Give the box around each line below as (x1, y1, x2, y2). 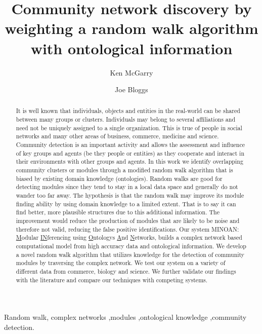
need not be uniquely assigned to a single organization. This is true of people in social (16, 123, 242, 132)
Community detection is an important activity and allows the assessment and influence (16, 140, 245, 149)
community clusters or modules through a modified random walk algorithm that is (16, 166, 233, 174)
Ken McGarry (110, 67, 153, 78)
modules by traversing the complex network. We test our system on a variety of (16, 258, 226, 267)
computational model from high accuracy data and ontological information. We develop (16, 241, 246, 250)
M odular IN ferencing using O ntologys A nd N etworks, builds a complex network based (16, 233, 242, 242)
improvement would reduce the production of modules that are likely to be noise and (16, 216, 240, 225)
